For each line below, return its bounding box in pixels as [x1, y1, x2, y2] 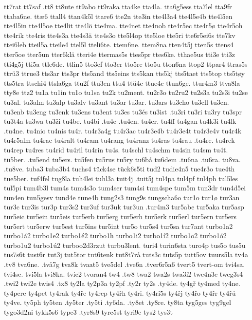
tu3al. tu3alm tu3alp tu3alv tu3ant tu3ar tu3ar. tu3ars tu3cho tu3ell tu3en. [4, 96, 229, 107]
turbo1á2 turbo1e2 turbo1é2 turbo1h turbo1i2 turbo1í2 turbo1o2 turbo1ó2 [4, 230, 227, 241]
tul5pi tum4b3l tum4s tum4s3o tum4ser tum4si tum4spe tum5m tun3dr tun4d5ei [4, 183, 246, 193]
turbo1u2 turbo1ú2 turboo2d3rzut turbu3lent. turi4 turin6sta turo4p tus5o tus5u [4, 240, 246, 250]
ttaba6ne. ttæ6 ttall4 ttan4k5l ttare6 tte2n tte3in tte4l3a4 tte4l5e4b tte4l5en [4, 11, 233, 21]
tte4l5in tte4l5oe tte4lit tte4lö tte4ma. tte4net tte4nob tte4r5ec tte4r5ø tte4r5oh [4, 20, 243, 31]
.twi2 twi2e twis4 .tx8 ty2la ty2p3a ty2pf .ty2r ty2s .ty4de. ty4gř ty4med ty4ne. [4, 278, 240, 288]
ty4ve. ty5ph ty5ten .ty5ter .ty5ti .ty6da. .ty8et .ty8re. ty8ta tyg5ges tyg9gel [4, 297, 231, 307]
